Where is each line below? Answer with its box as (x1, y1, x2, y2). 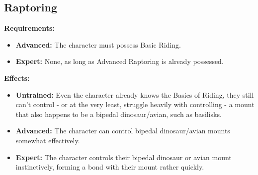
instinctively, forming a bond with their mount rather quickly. (15, 162, 204, 172)
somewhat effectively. (15, 135, 80, 145)
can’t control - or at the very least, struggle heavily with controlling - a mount (15, 99, 255, 110)
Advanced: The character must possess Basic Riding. (15, 39, 181, 50)
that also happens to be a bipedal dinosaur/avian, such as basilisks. (15, 109, 222, 119)
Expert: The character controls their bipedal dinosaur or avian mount (15, 152, 232, 162)
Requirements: (4, 23, 55, 33)
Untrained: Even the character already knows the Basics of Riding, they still (15, 89, 254, 100)
